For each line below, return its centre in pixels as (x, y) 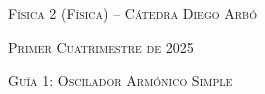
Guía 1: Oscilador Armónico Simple (120, 80)
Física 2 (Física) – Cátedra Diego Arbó (132, 13)
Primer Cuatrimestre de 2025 (101, 46)
